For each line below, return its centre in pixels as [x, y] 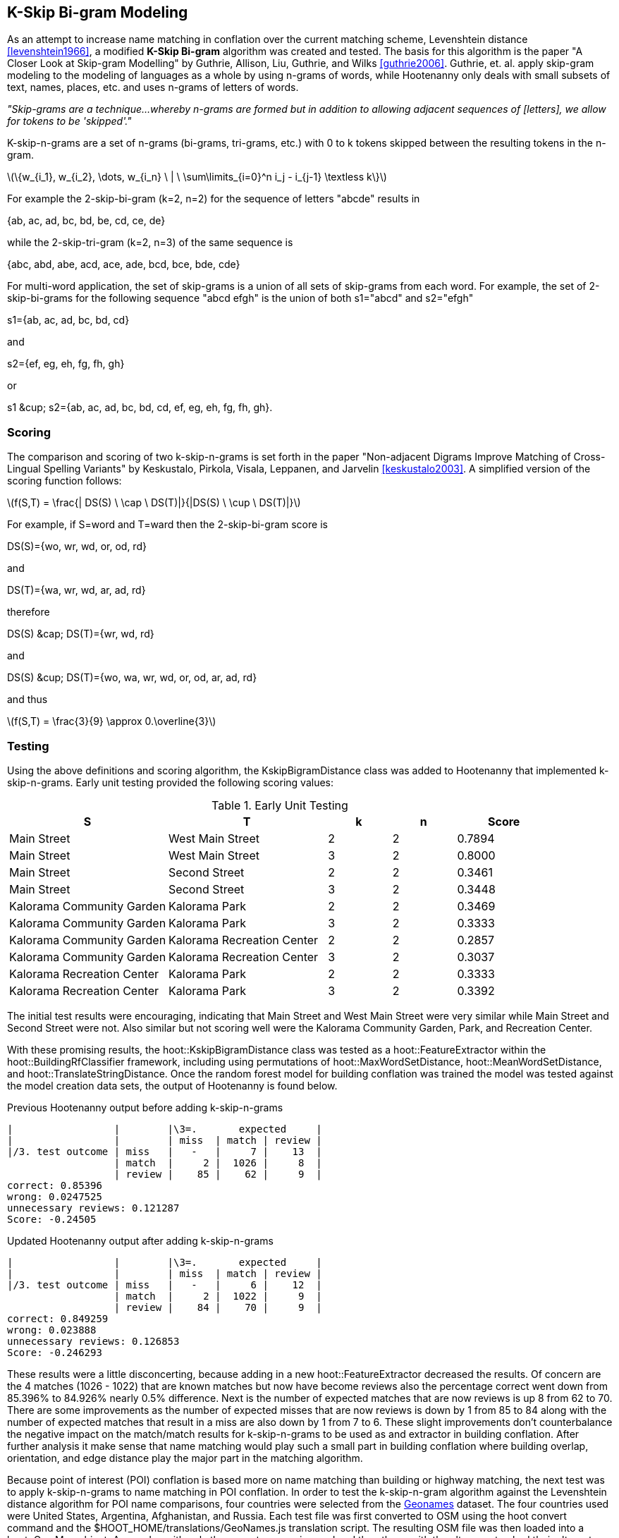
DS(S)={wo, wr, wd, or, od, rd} [77, 547]
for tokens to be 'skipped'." [69, 121]
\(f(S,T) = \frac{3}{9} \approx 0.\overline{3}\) [112, 721]
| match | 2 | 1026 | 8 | [218, 1162]
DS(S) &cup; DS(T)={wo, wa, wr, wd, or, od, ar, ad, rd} [132, 678]
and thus [27, 700]
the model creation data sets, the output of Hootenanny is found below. [172, 1085]
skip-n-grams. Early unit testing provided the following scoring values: [170, 782]
